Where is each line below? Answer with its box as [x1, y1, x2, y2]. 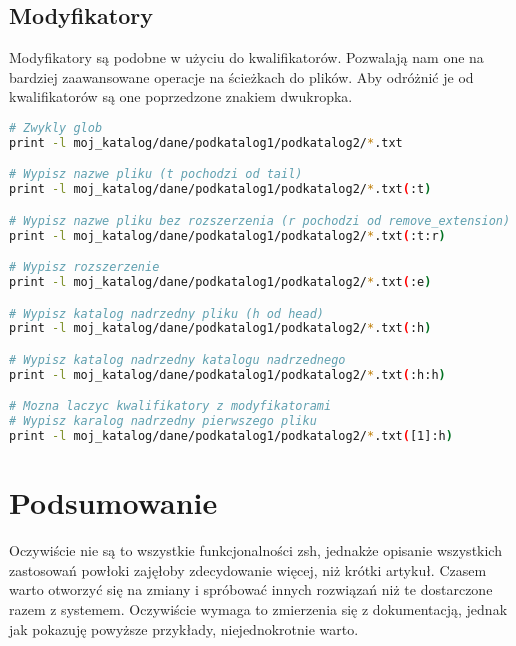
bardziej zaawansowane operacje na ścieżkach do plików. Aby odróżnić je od [9, 66, 474, 87]
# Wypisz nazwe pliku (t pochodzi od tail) [9, 167, 303, 182]
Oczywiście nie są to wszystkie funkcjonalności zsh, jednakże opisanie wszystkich [9, 540, 502, 561]
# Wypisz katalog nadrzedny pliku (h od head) [9, 306, 324, 321]
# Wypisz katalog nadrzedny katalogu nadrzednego [9, 353, 346, 368]
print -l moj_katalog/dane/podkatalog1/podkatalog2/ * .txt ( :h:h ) [9, 367, 446, 382]
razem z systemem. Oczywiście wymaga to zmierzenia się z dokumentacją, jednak [9, 598, 508, 619]
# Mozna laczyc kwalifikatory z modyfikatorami [9, 399, 332, 414]
